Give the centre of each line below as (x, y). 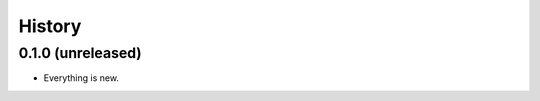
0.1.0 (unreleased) (80, 53)
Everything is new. (81, 78)
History (50, 26)
